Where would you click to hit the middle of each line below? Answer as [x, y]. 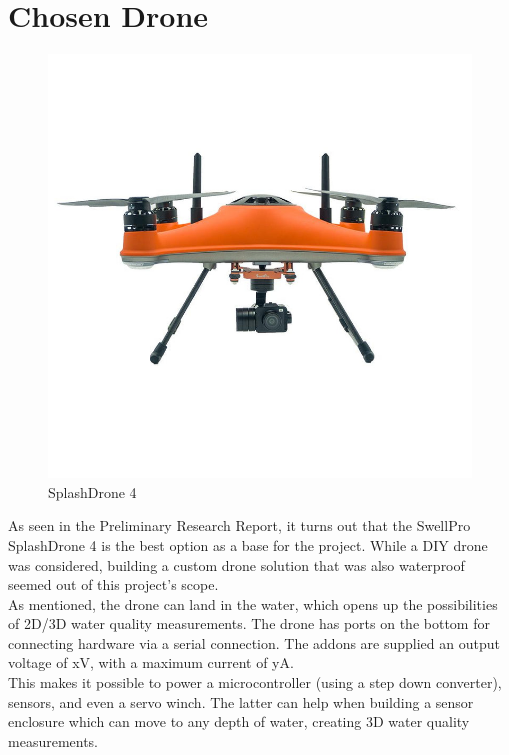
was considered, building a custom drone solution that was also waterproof [236, 564]
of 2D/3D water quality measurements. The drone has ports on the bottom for [249, 623]
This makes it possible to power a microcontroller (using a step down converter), [255, 682]
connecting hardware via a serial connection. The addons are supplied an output [254, 642]
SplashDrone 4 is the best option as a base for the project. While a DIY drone [248, 544]
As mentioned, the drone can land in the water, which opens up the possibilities [253, 603]
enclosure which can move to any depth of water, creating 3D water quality [239, 721]
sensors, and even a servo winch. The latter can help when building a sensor [241, 701]
